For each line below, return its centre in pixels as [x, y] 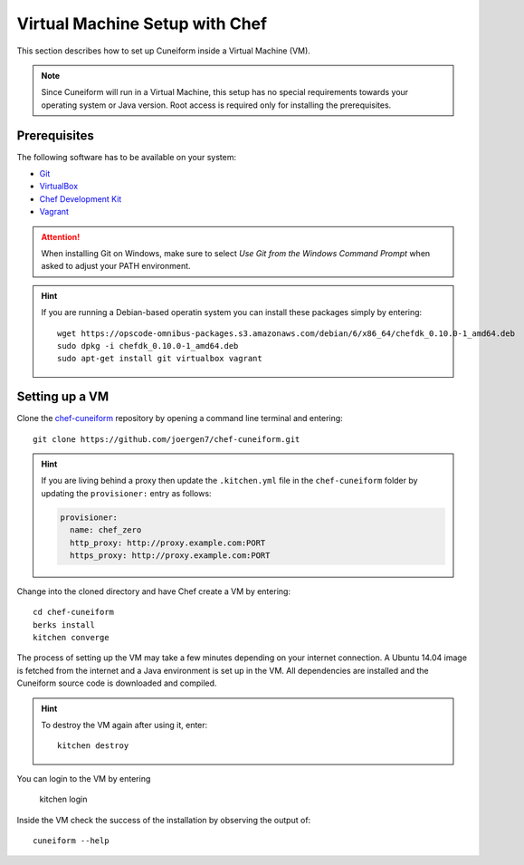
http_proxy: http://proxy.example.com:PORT [167, 543]
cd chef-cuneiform [74, 612]
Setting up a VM [63, 397]
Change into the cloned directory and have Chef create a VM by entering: [154, 591]
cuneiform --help [71, 841]
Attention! [61, 236]
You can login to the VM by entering [84, 778]
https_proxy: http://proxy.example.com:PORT [170, 555]
